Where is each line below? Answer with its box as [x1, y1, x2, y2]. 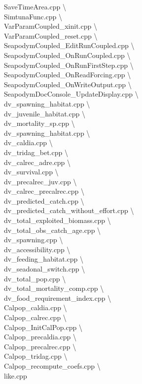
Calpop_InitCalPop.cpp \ [4, 322, 82, 332]
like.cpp [4, 370, 27, 381]
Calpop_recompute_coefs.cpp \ [4, 360, 101, 371]
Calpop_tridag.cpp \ [4, 351, 68, 361]
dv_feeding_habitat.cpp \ [4, 254, 84, 264]
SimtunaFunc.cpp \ [4, 11, 63, 21]
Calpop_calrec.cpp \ [4, 312, 67, 322]
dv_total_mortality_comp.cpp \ [4, 283, 104, 293]
